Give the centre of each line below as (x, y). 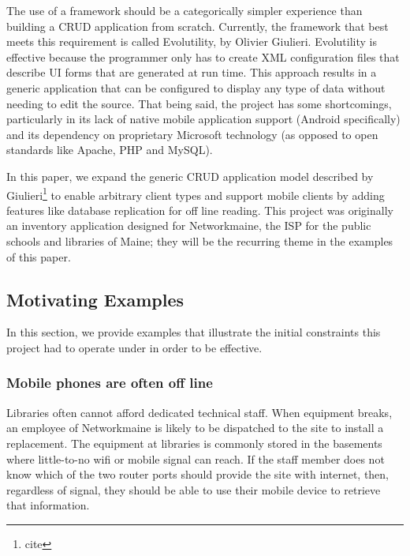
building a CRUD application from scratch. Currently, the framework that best (198, 26)
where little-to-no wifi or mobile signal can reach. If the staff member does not (196, 458)
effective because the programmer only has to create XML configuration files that (203, 56)
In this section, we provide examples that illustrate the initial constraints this (194, 332)
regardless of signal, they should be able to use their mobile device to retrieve (194, 489)
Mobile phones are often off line (110, 383)
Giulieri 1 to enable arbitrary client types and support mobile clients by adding (196, 193)
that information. (48, 505)
